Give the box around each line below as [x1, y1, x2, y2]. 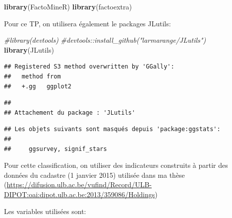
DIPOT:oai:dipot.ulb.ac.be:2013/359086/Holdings [4, 189, 155, 199]
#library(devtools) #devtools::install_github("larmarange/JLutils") [4, 35, 206, 45]
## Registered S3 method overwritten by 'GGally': [4, 63, 174, 71]
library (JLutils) [4, 44, 54, 55]
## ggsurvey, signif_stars [4, 145, 107, 152]
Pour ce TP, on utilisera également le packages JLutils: [4, 18, 171, 28]
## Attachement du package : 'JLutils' [4, 109, 135, 116]
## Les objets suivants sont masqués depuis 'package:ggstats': [4, 126, 221, 133]
